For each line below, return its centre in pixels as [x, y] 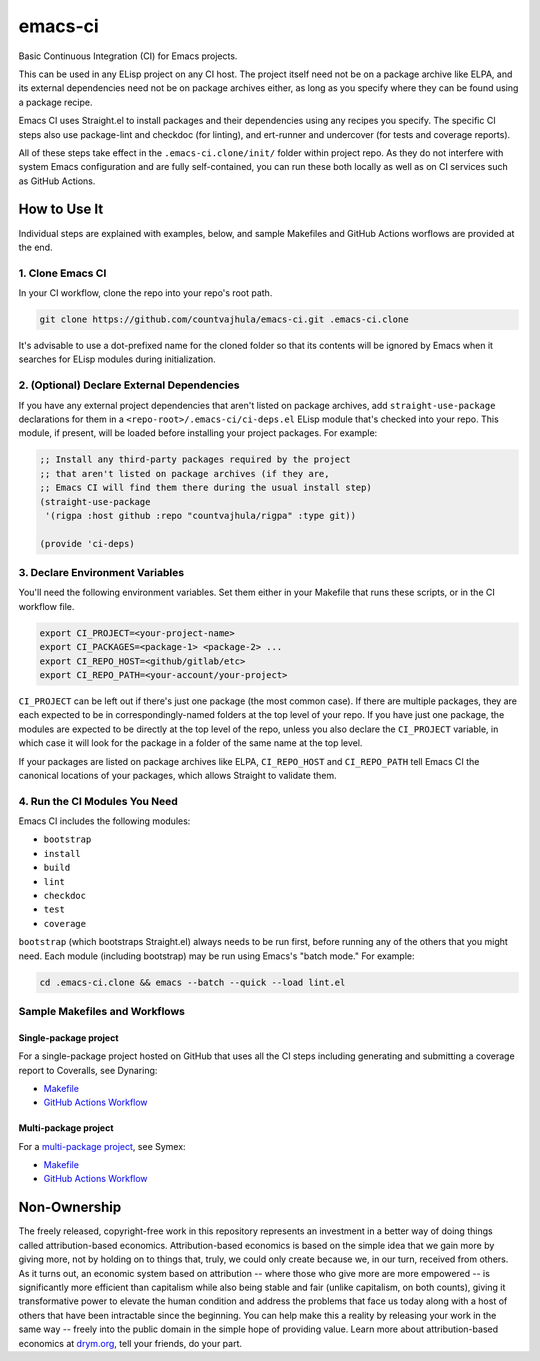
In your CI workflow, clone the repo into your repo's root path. [145, 293]
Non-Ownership [70, 1207]
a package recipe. [55, 102]
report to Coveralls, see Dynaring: [88, 1070]
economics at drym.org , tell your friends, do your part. [130, 1343]
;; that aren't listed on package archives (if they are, [184, 473]
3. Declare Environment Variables [101, 573]
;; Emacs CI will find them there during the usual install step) [205, 488]
